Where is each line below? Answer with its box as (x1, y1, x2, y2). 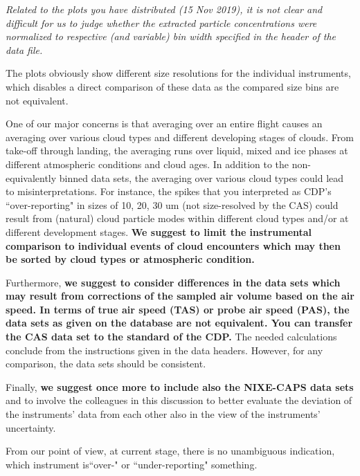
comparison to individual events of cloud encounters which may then (6, 238, 341, 253)
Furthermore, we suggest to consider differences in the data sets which (6, 275, 341, 289)
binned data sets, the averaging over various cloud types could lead (59, 170, 344, 185)
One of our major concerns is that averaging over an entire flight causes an (6, 116, 323, 131)
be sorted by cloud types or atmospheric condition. (6, 252, 255, 266)
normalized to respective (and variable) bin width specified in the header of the (6, 29, 336, 44)
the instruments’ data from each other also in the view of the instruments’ (6, 407, 321, 421)
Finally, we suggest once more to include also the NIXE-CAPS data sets (6, 379, 354, 394)
